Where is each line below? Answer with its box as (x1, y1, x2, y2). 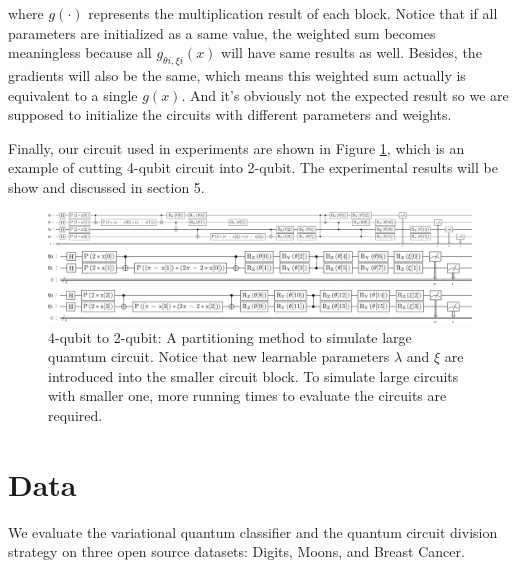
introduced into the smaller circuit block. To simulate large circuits (48, 365, 459, 386)
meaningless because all (8, 42, 152, 63)
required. (48, 404, 103, 425)
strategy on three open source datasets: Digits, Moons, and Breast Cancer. (8, 541, 465, 562)
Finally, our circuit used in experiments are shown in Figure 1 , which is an (8, 137, 465, 158)
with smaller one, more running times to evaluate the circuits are (48, 385, 447, 406)
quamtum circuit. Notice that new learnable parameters (48, 346, 390, 367)
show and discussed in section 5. (8, 176, 205, 197)
